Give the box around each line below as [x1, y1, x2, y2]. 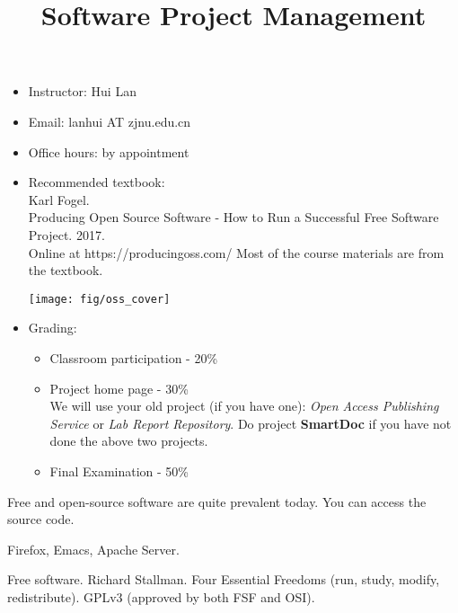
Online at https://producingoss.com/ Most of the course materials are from [28, 243, 445, 262]
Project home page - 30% [49, 378, 189, 397]
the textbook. [28, 261, 103, 280]
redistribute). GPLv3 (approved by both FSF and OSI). [7, 587, 315, 606]
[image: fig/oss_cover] [28, 292, 171, 306]
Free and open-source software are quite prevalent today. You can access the [7, 492, 427, 511]
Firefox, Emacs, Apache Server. [7, 539, 180, 558]
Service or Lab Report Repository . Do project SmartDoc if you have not [49, 413, 452, 432]
